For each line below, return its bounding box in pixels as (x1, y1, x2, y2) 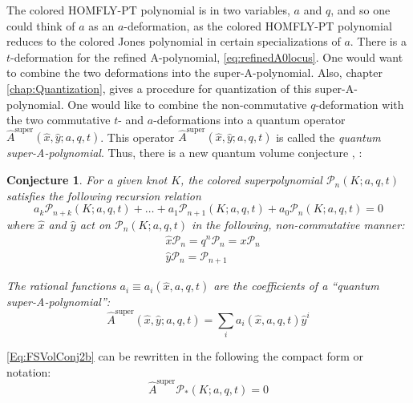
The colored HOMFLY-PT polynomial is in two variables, (6, 2, 290, 18)
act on (79, 216, 111, 232)
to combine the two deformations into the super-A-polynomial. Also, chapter (6, 64, 383, 81)
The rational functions (6, 277, 116, 294)
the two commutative (6, 111, 111, 128)
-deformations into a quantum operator (153, 111, 346, 128)
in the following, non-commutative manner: (192, 216, 405, 232)
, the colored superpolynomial (180, 171, 322, 188)
